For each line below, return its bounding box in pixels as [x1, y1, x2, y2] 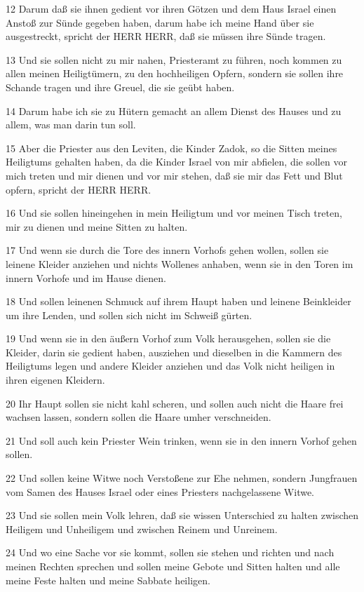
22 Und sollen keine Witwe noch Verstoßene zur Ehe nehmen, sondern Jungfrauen [6, 471, 358, 485]
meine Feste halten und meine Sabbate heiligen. [6, 572, 210, 587]
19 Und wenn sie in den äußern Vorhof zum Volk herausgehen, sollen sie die [6, 331, 331, 346]
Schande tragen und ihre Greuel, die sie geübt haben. [6, 79, 235, 94]
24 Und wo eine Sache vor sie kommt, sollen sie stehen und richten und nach [6, 545, 335, 560]
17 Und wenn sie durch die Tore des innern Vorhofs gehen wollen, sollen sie [6, 243, 329, 257]
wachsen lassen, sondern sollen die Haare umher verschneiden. [6, 410, 271, 424]
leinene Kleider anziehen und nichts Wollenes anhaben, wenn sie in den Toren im [6, 256, 353, 271]
